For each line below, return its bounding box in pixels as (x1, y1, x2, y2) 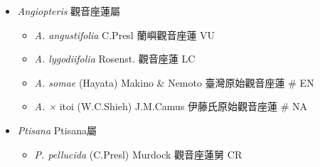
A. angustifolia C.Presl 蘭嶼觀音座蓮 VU (34, 27, 215, 42)
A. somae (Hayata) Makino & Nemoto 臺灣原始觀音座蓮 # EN (34, 75, 314, 90)
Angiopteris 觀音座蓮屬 (17, 4, 121, 18)
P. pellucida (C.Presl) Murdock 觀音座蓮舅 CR (34, 146, 242, 161)
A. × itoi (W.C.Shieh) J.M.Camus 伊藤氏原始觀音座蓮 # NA (34, 99, 308, 114)
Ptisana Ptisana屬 (17, 122, 97, 137)
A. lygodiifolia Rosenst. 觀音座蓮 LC (34, 51, 196, 66)
